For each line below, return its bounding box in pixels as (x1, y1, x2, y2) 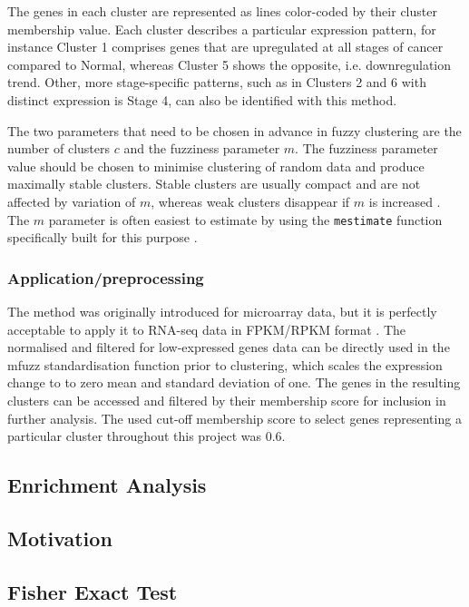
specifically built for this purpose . (7, 228, 198, 247)
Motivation (7, 524, 112, 552)
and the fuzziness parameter (123, 139, 280, 158)
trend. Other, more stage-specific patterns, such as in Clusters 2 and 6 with (7, 73, 426, 92)
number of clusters (7, 139, 111, 158)
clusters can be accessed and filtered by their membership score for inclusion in (7, 390, 446, 409)
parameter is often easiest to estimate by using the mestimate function (48, 210, 443, 229)
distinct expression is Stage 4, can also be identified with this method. (7, 90, 397, 109)
